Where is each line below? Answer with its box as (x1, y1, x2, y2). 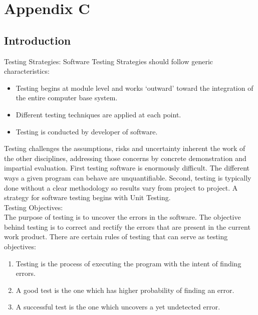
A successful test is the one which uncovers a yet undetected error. (16, 301, 220, 312)
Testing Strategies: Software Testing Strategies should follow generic (4, 56, 213, 66)
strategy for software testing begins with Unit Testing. (4, 192, 171, 203)
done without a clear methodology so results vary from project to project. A (4, 182, 238, 193)
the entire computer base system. (16, 92, 118, 103)
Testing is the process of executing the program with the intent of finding (16, 258, 241, 268)
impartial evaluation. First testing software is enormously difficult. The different (4, 163, 249, 173)
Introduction (4, 32, 71, 48)
